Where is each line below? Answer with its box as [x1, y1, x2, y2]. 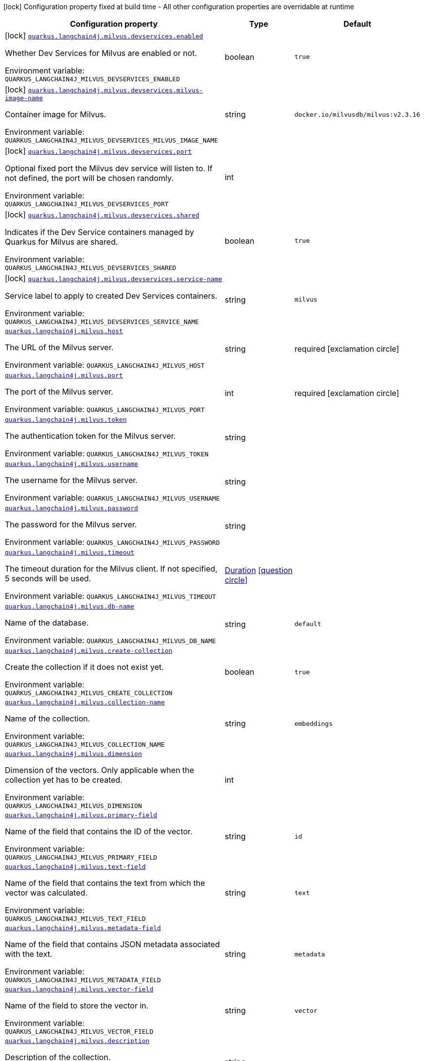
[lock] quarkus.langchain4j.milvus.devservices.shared [5, 210, 199, 219]
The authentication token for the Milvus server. [5, 431, 176, 441]
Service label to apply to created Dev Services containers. [5, 291, 217, 301]
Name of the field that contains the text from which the [5, 878, 205, 888]
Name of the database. [5, 618, 88, 628]
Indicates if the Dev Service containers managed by [5, 227, 194, 237]
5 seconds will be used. [5, 574, 91, 583]
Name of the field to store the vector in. [5, 1001, 149, 1010]
